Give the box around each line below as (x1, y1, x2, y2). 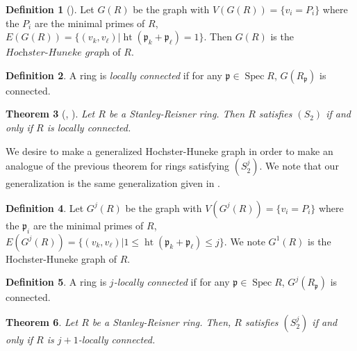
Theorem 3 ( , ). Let (6, 106, 95, 121)
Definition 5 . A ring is (6, 275, 107, 289)
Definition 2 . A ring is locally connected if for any (6, 67, 222, 82)
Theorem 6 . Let (6, 314, 78, 329)
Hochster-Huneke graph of (6, 251, 117, 266)
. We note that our (259, 158, 339, 173)
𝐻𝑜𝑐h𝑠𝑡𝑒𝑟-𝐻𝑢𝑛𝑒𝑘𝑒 (6, 48, 82, 58)
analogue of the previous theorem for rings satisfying (6, 158, 230, 173)
